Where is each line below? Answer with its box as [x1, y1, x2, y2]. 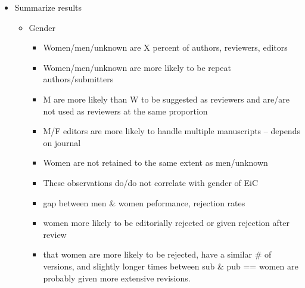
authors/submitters [43, 73, 114, 85]
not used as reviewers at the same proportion [43, 104, 208, 117]
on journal [43, 136, 81, 148]
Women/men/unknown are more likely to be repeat [43, 61, 231, 73]
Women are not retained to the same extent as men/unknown [43, 156, 268, 169]
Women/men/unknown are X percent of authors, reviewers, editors [43, 41, 288, 54]
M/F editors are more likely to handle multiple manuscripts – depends [43, 125, 300, 137]
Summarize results [14, 1, 82, 13]
